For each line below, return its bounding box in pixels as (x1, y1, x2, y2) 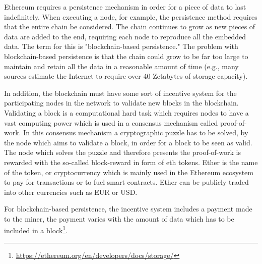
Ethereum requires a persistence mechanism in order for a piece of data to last (4, 2, 246, 12)
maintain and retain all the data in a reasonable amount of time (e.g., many (4, 61, 239, 71)
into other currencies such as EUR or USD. (4, 186, 138, 197)
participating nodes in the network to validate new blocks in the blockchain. (4, 97, 239, 108)
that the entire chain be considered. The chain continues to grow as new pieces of (4, 21, 255, 32)
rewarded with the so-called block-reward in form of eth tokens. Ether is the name (4, 156, 258, 167)
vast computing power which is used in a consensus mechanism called (4, 117, 218, 128)
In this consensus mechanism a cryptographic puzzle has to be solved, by (23, 127, 248, 138)
